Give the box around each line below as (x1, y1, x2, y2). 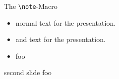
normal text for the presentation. (15, 17, 116, 28)
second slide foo (4, 67, 52, 78)
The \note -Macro (4, 1, 58, 11)
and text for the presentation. (15, 34, 106, 44)
